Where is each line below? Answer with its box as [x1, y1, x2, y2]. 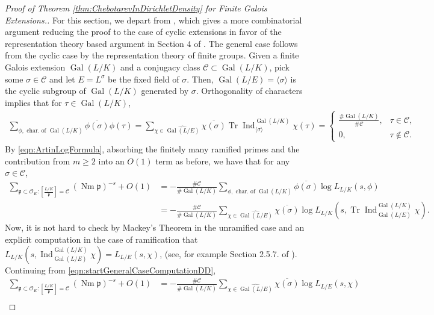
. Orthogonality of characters [196, 84, 303, 97]
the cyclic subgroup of [5, 84, 86, 97]
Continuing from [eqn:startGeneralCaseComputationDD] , [5, 263, 216, 276]
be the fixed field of [108, 72, 179, 85]
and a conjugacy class [120, 60, 200, 73]
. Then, [187, 72, 214, 85]
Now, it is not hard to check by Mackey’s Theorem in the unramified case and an [5, 221, 305, 234]
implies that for [5, 96, 62, 108]
